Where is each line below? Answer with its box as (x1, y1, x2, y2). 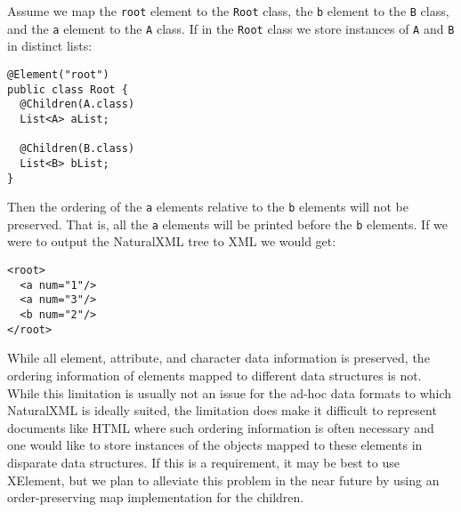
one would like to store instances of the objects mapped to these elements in (7, 436, 423, 454)
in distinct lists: (7, 36, 93, 55)
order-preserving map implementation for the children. (7, 488, 304, 507)
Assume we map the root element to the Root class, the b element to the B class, (7, 2, 449, 20)
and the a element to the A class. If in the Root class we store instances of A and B (7, 19, 455, 37)
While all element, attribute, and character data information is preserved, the (7, 348, 430, 367)
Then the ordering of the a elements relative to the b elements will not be (7, 197, 408, 216)
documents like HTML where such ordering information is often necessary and (7, 418, 434, 436)
